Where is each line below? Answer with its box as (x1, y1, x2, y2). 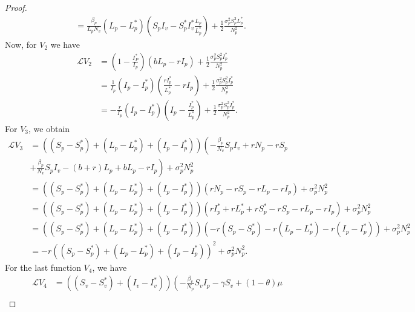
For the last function (5, 261, 81, 273)
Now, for (5, 38, 37, 50)
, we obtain (28, 122, 70, 134)
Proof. (5, 1, 27, 13)
